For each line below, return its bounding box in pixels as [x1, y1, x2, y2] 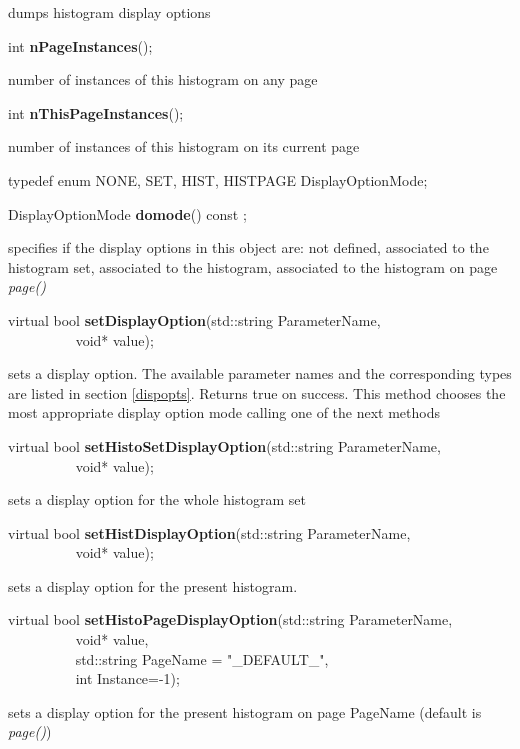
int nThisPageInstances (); [8, 102, 184, 123]
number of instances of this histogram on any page [8, 69, 318, 90]
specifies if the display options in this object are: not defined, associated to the [8, 237, 489, 258]
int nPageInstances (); [8, 35, 153, 56]
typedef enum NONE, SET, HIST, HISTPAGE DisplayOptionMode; [8, 169, 428, 190]
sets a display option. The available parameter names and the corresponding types [8, 363, 512, 384]
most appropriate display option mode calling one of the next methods [8, 402, 440, 423]
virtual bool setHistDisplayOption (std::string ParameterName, [8, 522, 411, 543]
